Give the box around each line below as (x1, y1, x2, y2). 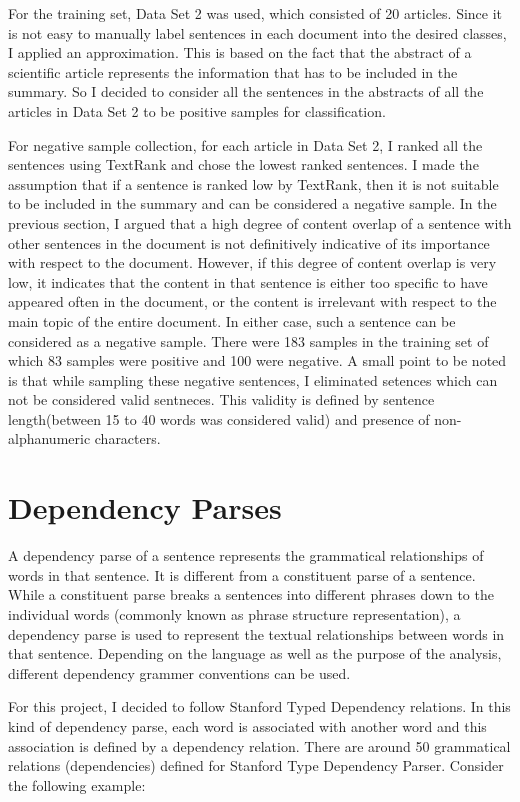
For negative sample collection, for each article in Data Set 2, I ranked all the (8, 134, 483, 155)
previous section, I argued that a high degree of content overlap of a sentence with (8, 212, 512, 233)
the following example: (8, 774, 146, 795)
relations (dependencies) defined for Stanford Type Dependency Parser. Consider (8, 755, 504, 776)
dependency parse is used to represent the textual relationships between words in (8, 623, 505, 644)
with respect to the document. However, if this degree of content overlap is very (8, 252, 497, 273)
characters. (94, 428, 161, 449)
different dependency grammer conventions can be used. (8, 662, 351, 683)
